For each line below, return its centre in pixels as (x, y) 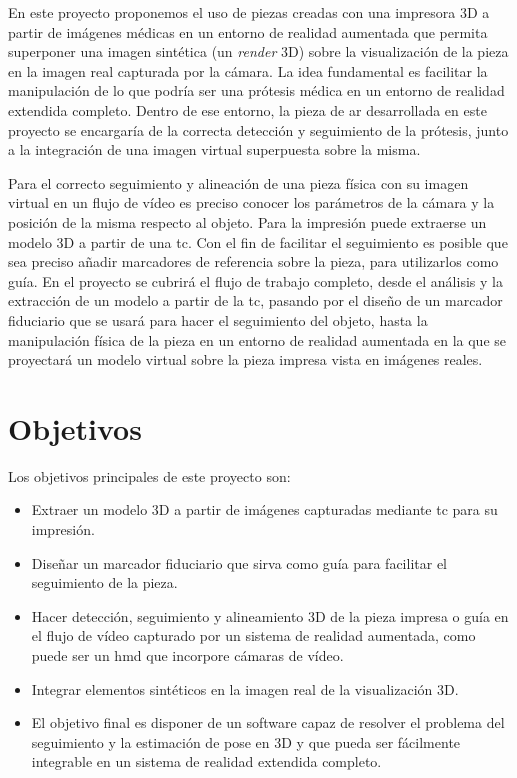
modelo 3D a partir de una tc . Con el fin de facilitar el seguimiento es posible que (258, 241)
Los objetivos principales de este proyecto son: (149, 475)
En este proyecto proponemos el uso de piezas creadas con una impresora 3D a (249, 12)
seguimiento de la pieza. (104, 582)
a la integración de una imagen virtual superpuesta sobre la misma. (214, 149)
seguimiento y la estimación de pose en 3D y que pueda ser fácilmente (246, 741)
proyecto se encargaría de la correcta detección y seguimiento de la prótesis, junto (258, 129)
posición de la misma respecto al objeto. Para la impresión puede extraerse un (247, 221)
